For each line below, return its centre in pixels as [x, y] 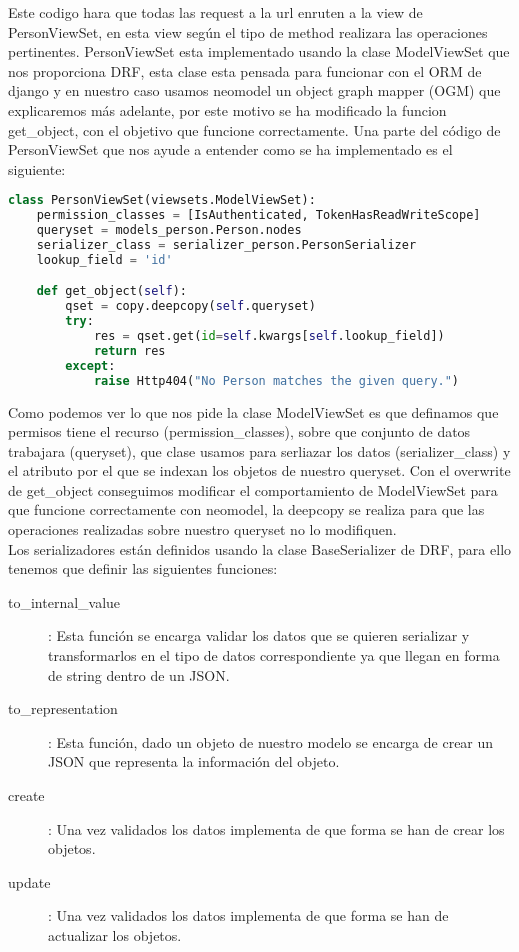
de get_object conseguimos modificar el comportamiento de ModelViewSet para [253, 489]
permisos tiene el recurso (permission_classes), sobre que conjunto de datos [239, 431]
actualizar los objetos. [115, 934]
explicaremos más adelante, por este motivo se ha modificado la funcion [227, 109]
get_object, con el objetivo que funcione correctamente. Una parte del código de [254, 129]
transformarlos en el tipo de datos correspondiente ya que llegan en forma [274, 655]
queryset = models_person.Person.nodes [169, 230]
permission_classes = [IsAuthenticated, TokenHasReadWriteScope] [258, 215]
